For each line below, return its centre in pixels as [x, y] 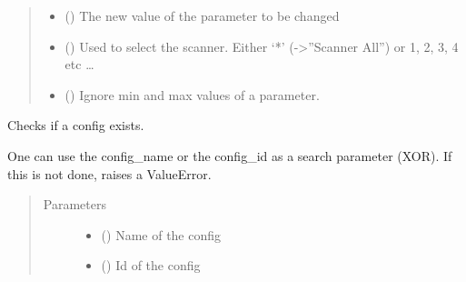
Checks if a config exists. [76, 125]
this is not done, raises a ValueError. [109, 173]
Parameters [74, 204]
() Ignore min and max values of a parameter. [192, 94]
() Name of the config [161, 234]
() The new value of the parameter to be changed [202, 15]
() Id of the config [151, 265]
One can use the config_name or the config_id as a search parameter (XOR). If [230, 155]
